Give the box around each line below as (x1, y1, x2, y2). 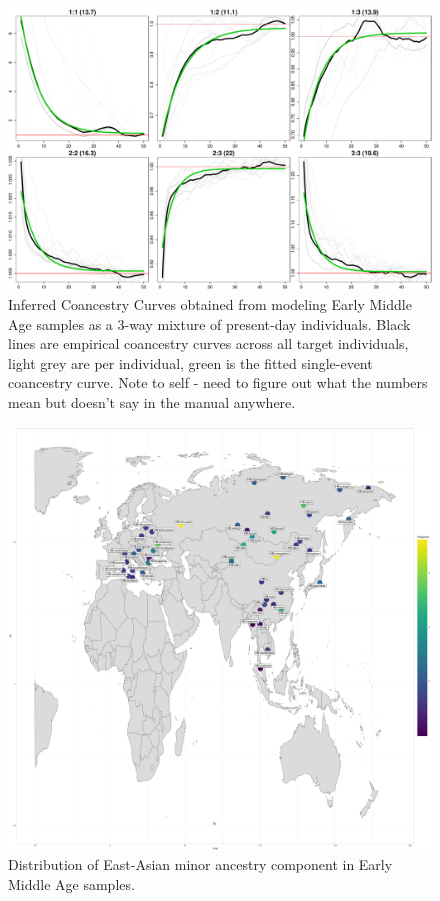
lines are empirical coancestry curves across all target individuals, (8, 333, 409, 354)
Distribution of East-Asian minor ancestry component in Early (8, 854, 393, 875)
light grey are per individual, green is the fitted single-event (8, 352, 373, 373)
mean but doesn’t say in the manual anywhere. (8, 391, 296, 412)
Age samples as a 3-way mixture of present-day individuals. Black (8, 313, 411, 334)
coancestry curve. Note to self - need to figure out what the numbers (8, 372, 428, 393)
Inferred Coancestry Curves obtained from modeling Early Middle (8, 293, 412, 314)
